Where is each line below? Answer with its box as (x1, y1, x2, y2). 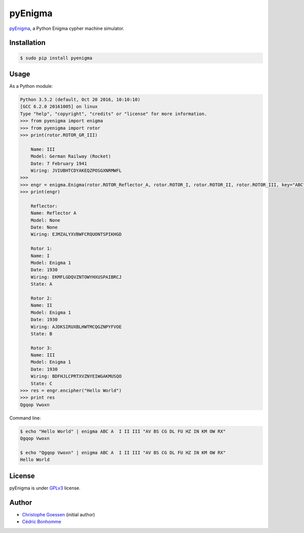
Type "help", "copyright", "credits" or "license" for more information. (20, 111, 207, 117)
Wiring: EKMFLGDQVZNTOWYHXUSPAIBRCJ (30, 274, 122, 280)
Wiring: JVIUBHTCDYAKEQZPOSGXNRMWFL (30, 167, 122, 173)
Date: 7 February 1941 (30, 160, 87, 166)
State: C (30, 380, 53, 386)
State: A (30, 281, 53, 287)
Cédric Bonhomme (22, 519, 61, 525)
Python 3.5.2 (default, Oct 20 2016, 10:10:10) (20, 97, 140, 102)
